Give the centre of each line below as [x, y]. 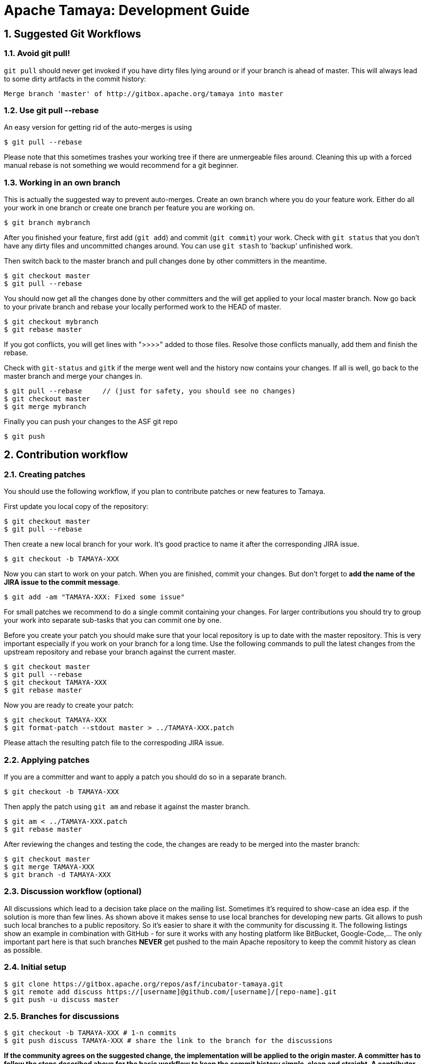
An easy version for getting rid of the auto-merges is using [98, 127]
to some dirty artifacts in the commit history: [75, 79]
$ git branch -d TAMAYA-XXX [58, 875]
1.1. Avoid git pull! [37, 53]
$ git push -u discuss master [62, 999]
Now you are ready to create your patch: [69, 705]
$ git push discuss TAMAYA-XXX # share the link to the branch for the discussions [168, 1041]
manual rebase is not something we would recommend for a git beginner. [121, 165]
